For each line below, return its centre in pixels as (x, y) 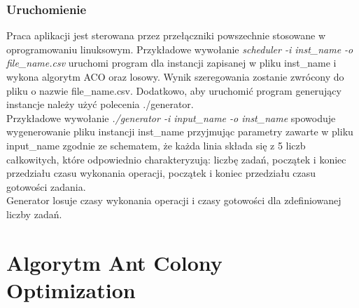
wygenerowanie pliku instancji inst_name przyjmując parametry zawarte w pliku (180, 132)
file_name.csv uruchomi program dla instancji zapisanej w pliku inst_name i (171, 63)
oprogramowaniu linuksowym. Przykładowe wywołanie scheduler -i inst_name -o (180, 49)
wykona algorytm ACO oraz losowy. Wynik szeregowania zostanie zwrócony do (175, 76)
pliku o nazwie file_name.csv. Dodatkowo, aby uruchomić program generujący (174, 90)
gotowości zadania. (46, 186)
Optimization (71, 289)
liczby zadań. (34, 214)
